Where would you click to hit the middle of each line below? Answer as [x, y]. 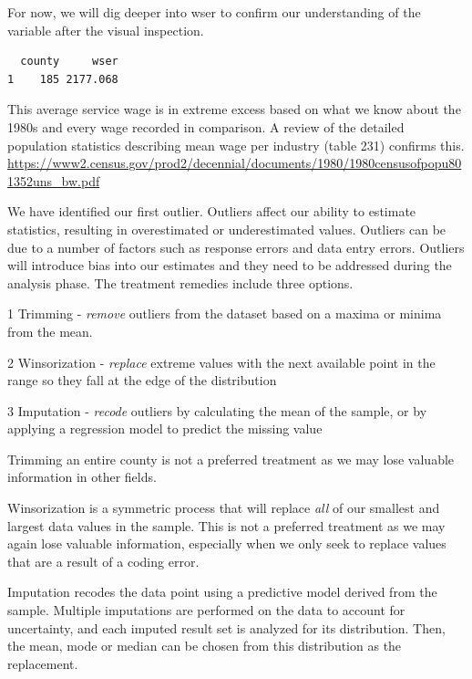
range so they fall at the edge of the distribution [142, 380]
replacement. [43, 663]
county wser [69, 62]
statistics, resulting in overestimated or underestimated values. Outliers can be [227, 229]
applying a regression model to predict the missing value [165, 428]
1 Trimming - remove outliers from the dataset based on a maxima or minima [225, 313]
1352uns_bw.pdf [54, 180]
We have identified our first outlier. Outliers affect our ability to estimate [212, 211]
